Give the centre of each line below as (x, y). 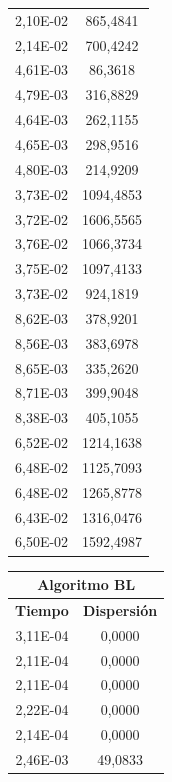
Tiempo (42, 609)
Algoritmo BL (86, 584)
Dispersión (120, 609)
